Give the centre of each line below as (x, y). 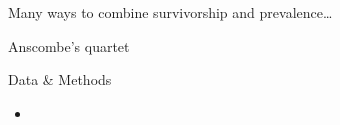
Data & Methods (60, 79)
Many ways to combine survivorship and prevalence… (170, 12)
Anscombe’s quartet (69, 45)
